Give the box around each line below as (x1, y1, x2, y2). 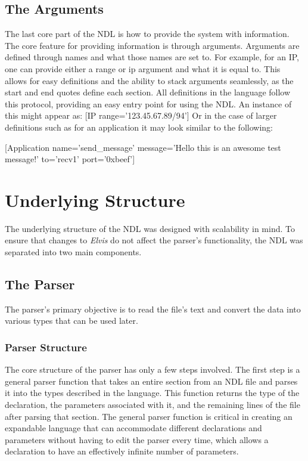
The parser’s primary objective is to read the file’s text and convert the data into (5, 302, 301, 315)
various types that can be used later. (5, 314, 138, 327)
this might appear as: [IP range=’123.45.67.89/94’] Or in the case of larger (5, 109, 277, 122)
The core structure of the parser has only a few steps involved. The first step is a (5, 363, 300, 376)
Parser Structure (5, 339, 87, 354)
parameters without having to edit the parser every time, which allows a (5, 433, 269, 445)
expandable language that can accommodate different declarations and (5, 422, 262, 434)
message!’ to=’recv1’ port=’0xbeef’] (5, 153, 135, 165)
